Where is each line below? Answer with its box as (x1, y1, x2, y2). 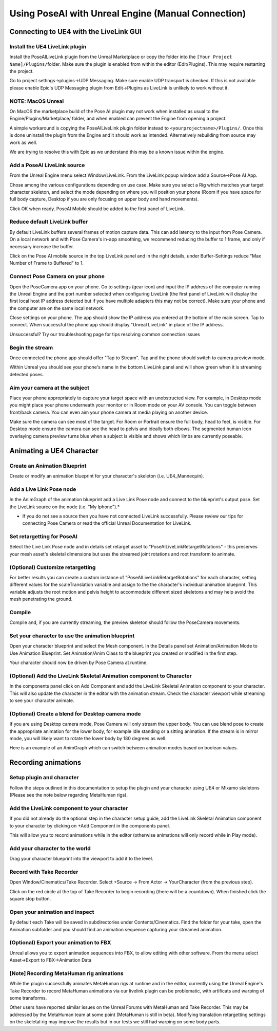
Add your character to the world (9, 844, 91, 852)
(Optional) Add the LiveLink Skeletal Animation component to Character (9, 672, 192, 679)
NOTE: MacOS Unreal (9, 98, 64, 105)
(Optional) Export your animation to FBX (9, 939, 111, 946)
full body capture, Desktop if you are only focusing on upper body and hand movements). (9, 196, 199, 202)
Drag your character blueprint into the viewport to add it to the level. (9, 856, 153, 862)
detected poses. (9, 371, 44, 377)
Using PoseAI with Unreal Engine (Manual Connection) (9, 8, 246, 19)
